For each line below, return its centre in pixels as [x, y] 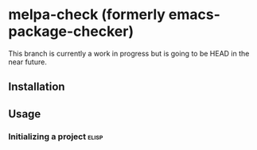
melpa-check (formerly [87, 15]
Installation [37, 87]
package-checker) [71, 31]
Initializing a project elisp [56, 137]
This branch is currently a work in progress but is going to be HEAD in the [129, 53]
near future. [28, 62]
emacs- [195, 15]
